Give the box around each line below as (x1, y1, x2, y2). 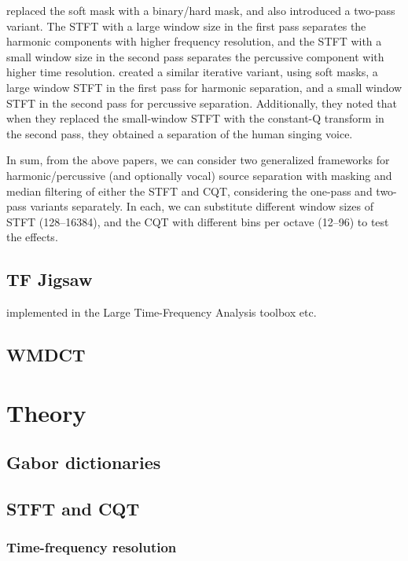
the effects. (6, 229, 58, 245)
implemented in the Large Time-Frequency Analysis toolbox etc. (6, 304, 317, 321)
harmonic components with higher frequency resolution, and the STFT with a (6, 33, 382, 49)
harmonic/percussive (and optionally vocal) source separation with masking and (6, 167, 392, 183)
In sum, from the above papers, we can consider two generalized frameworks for (6, 152, 390, 168)
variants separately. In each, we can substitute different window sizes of (30, 198, 373, 214)
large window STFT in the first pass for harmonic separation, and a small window (6, 79, 402, 95)
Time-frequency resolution (6, 537, 177, 557)
